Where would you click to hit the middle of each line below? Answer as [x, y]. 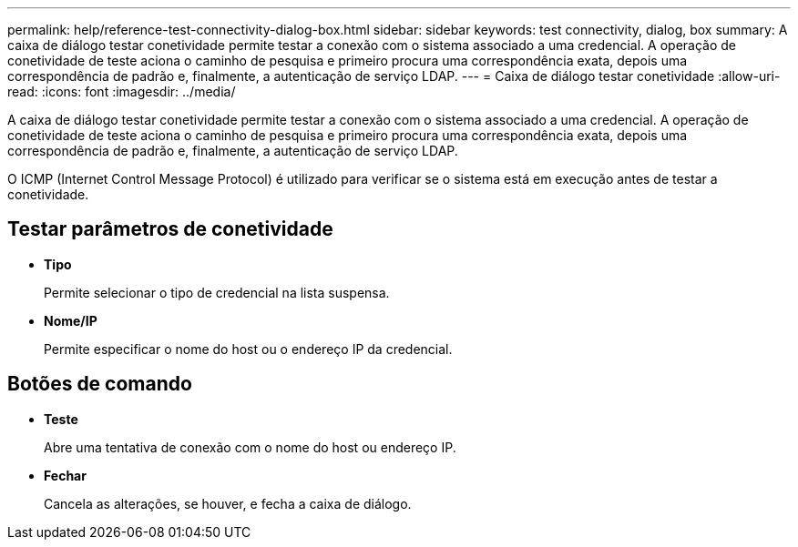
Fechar [65, 475]
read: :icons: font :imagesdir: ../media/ [122, 91]
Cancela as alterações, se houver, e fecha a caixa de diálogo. [228, 503]
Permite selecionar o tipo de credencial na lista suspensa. [217, 292]
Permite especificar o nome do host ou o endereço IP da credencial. [248, 349]
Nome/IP [71, 320]
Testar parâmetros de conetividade [170, 229]
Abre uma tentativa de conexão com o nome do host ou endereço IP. [250, 447]
